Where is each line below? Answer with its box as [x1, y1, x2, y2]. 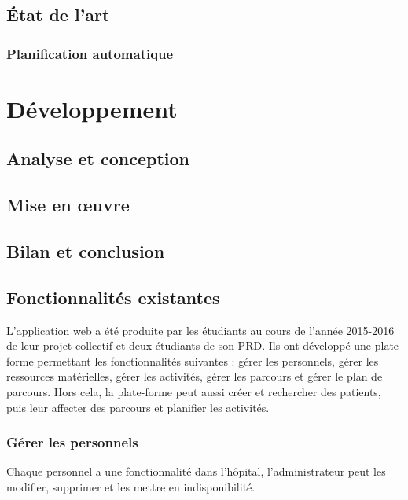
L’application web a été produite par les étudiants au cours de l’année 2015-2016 [6, 322, 395, 338]
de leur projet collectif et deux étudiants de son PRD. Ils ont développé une [6, 337, 372, 354]
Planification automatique [6, 43, 174, 63]
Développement [6, 92, 178, 124]
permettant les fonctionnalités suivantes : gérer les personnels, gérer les [37, 352, 379, 369]
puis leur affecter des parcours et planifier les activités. [6, 399, 270, 415]
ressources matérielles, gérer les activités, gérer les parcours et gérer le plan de [6, 368, 383, 384]
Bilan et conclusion [6, 238, 165, 263]
